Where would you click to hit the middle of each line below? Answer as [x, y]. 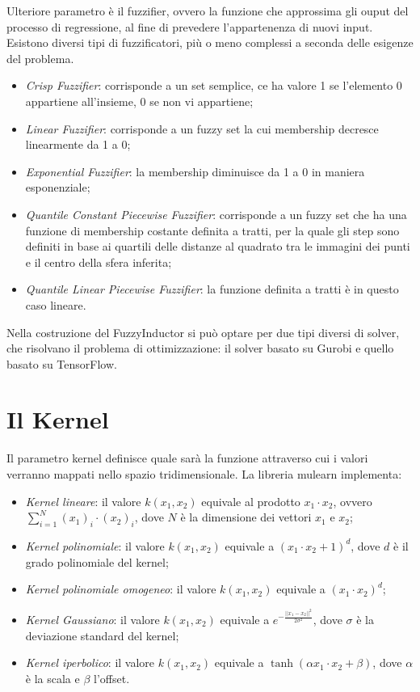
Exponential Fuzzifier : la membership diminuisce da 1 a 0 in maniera [195, 171]
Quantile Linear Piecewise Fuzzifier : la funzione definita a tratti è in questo [212, 289]
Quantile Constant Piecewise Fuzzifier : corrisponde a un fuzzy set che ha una [216, 214]
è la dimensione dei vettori [246, 517]
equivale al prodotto [251, 501]
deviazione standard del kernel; [102, 635]
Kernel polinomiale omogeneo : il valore [121, 589]
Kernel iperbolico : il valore [90, 662]
